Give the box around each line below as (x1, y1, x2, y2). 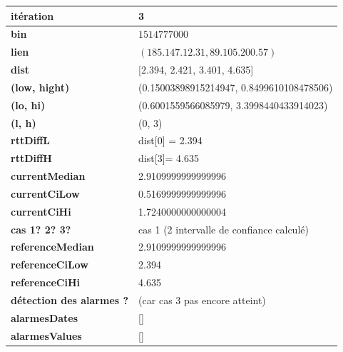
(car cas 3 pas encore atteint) (138, 293, 266, 307)
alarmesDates (11, 310, 78, 325)
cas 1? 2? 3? (11, 221, 71, 236)
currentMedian (11, 169, 86, 183)
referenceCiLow (11, 257, 88, 272)
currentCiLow (11, 186, 80, 201)
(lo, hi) (11, 97, 46, 112)
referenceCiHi (11, 275, 80, 290)
